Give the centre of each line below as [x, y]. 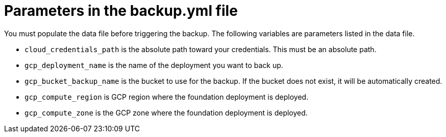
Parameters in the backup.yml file [121, 11]
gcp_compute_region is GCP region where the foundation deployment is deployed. [167, 97]
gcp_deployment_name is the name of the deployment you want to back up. [154, 65]
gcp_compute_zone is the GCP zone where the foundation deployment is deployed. [166, 112]
